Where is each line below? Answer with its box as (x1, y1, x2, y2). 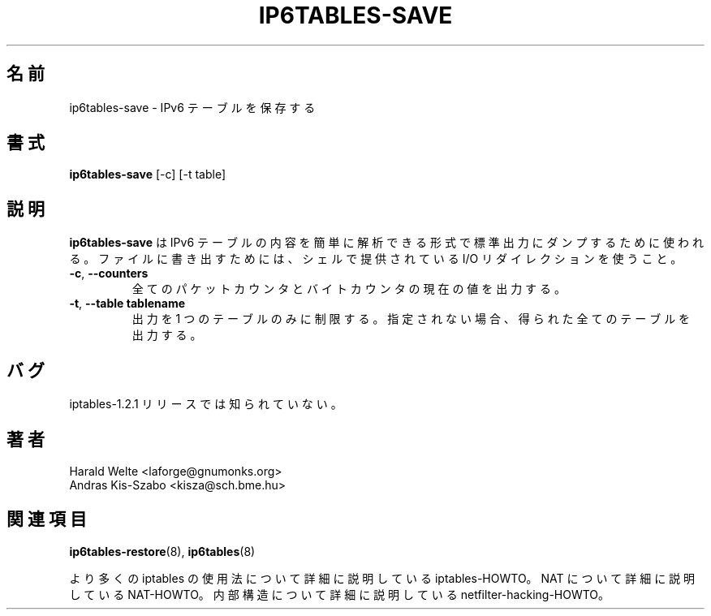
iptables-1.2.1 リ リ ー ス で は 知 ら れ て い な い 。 (69, 397, 343, 411)
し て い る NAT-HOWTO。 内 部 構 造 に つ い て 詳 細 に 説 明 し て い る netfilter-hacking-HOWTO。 (69, 587, 610, 601)
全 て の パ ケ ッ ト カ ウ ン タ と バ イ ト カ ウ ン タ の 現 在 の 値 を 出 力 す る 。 (131, 282, 566, 296)
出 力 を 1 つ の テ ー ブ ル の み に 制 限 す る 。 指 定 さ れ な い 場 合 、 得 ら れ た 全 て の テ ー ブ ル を (131, 312, 691, 326)
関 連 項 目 (6, 509, 87, 530)
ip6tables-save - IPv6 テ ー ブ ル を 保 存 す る (69, 100, 316, 114)
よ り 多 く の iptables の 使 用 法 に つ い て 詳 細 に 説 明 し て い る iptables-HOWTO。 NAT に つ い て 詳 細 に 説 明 (69, 571, 696, 585)
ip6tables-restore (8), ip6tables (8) (69, 544, 256, 558)
